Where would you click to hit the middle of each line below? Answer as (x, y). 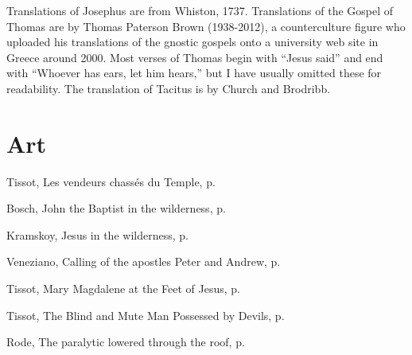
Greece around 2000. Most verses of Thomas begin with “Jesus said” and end (195, 57)
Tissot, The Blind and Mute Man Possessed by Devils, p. (146, 315)
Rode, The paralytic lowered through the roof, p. (126, 342)
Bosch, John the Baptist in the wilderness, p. (116, 208)
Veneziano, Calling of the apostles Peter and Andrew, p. (144, 261)
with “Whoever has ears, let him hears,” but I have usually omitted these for (194, 73)
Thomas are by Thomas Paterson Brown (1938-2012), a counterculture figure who (206, 26)
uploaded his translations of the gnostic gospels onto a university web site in (192, 42)
